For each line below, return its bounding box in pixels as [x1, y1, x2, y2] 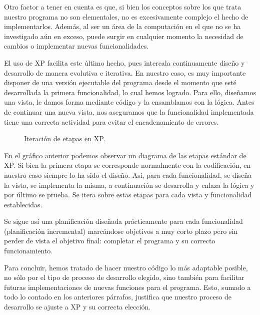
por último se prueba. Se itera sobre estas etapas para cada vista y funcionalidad [4, 189, 252, 200]
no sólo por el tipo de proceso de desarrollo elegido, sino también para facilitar [4, 272, 244, 282]
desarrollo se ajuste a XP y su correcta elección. [4, 301, 151, 312]
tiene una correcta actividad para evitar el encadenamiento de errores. [4, 116, 219, 127]
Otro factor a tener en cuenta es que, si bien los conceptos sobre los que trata [4, 2, 241, 12]
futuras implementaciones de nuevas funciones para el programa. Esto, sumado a [4, 281, 251, 292]
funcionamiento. [4, 245, 53, 256]
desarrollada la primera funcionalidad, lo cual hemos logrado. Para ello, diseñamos [4, 87, 256, 97]
